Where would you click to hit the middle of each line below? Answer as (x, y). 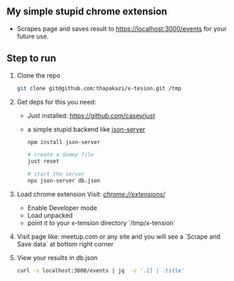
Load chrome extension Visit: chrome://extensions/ (91, 194)
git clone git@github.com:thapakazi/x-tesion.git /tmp (99, 88)
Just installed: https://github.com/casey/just (91, 115)
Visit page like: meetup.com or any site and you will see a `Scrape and (118, 237)
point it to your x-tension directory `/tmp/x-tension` (101, 222)
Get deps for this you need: (56, 102)
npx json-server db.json (64, 181)
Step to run (31, 58)
